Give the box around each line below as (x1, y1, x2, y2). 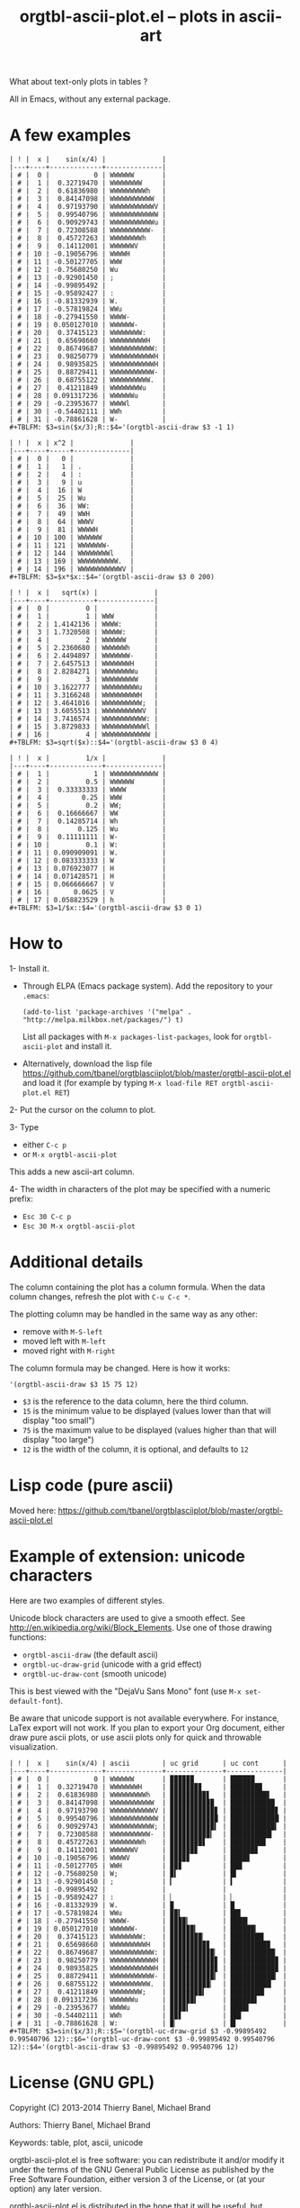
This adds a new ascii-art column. (9, 1166, 135, 1177)
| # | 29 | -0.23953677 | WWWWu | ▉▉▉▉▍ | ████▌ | (9, 2003, 287, 2012)
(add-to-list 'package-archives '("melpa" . (22, 1008, 192, 1017)
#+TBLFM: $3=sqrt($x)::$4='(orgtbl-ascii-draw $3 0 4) (9, 738, 219, 747)
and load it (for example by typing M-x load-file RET (22, 1078, 218, 1089)
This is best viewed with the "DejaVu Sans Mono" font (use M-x (9, 1686, 242, 1697)
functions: (9, 1632, 47, 1642)
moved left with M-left (22, 1335, 106, 1346)
